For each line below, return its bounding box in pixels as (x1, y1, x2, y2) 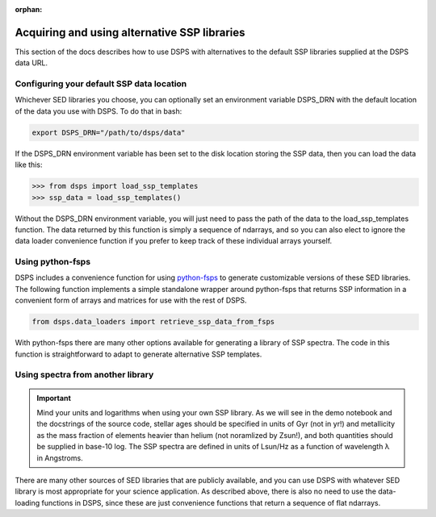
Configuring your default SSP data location (15, 78, 187, 90)
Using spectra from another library (15, 369, 154, 381)
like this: (15, 160, 43, 169)
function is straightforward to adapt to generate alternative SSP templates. (15, 349, 262, 359)
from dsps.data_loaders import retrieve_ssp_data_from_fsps (31, 317, 275, 327)
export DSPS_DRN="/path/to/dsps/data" (31, 127, 186, 137)
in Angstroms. (36, 452, 84, 463)
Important (36, 393, 72, 402)
